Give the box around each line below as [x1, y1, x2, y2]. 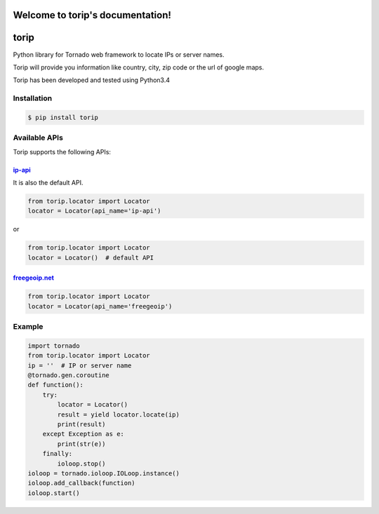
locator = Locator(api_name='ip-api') [27, 207, 161, 215]
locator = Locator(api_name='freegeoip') [27, 302, 173, 310]
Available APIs [13, 133, 63, 143]
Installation [13, 93, 53, 103]
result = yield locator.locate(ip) [57, 410, 180, 419]
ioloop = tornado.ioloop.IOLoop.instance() [27, 469, 180, 477]
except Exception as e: [42, 430, 124, 438]
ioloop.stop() [57, 459, 106, 468]
